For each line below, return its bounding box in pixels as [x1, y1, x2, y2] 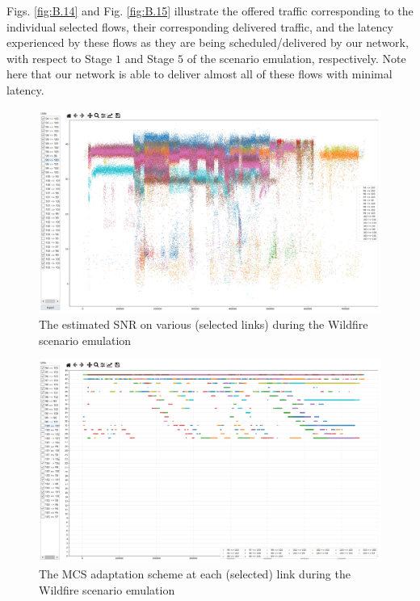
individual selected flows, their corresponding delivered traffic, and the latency [6, 18, 393, 35]
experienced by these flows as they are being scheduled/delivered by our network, [6, 34, 409, 51]
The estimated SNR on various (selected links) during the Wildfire [39, 315, 368, 332]
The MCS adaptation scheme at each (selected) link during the [39, 565, 351, 582]
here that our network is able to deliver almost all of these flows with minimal [6, 65, 393, 82]
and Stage [124, 49, 174, 66]
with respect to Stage [6, 49, 112, 66]
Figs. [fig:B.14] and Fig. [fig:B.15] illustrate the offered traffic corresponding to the [6, 2, 414, 19]
